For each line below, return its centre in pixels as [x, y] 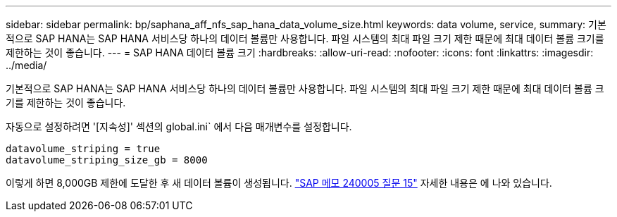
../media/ [26, 65]
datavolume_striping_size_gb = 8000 [107, 160]
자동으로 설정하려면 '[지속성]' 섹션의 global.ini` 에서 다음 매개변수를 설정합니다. [179, 126]
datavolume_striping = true [83, 149]
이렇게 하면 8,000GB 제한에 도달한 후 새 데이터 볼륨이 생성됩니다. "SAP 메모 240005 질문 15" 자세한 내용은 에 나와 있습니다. [279, 183]
